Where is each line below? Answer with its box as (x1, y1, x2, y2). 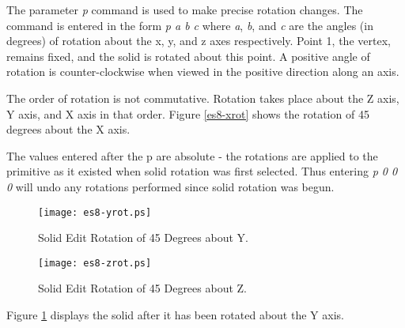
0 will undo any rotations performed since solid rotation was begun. (6, 178, 335, 194)
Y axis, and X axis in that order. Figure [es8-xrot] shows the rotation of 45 (6, 105, 369, 122)
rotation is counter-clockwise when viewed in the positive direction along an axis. (6, 63, 399, 80)
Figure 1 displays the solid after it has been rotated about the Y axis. (6, 307, 344, 323)
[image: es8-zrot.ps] (38, 257, 152, 269)
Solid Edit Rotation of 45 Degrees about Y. (38, 229, 248, 246)
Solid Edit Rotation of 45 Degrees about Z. (38, 280, 247, 296)
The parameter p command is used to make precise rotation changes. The (6, 2, 363, 17)
